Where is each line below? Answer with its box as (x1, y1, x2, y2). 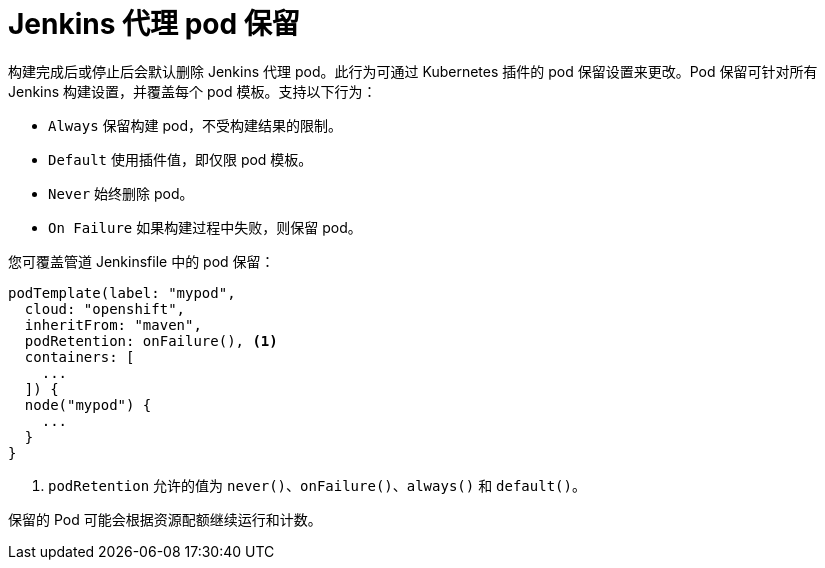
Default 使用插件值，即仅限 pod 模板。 (48, 150, 313, 168)
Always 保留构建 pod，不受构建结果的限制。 (48, 116, 342, 134)
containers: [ (24, 348, 135, 365)
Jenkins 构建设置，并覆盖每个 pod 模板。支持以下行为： (8, 82, 377, 100)
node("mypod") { (24, 396, 152, 413)
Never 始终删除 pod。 (48, 184, 194, 202)
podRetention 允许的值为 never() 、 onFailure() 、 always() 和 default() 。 (48, 476, 586, 494)
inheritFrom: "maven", (24, 316, 202, 333)
